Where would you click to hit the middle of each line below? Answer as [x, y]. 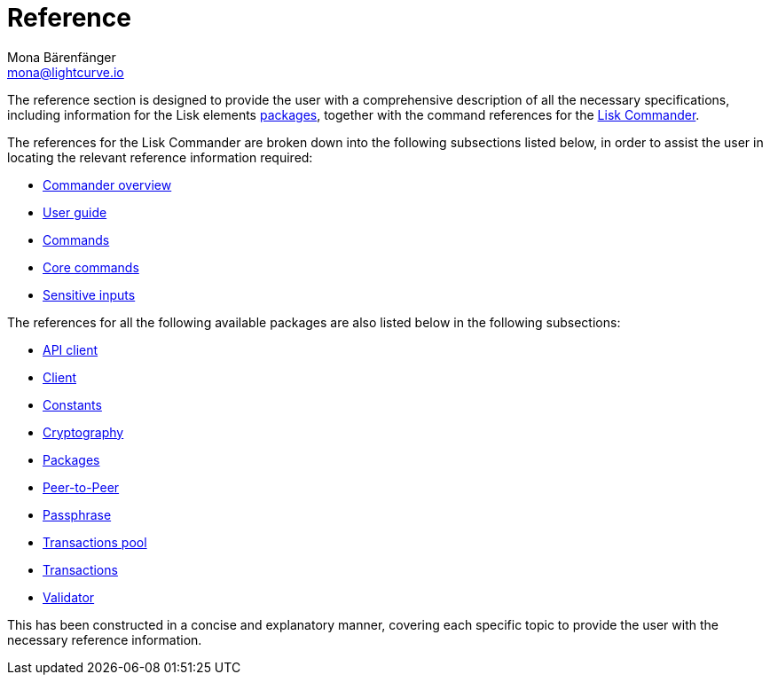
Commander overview [107, 184]
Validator [69, 597]
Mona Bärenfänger [62, 57]
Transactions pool [95, 542]
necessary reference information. [105, 639]
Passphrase [77, 514]
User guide [75, 212]
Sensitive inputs [89, 294]
